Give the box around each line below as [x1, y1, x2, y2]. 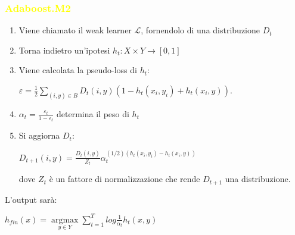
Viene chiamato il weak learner [18, 24, 132, 36]
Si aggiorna [18, 129, 60, 142]
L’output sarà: [5, 193, 57, 205]
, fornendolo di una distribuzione [141, 24, 260, 36]
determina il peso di [57, 107, 129, 120]
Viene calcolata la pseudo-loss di [18, 64, 137, 76]
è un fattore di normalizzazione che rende [49, 173, 200, 185]
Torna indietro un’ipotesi [18, 43, 110, 56]
